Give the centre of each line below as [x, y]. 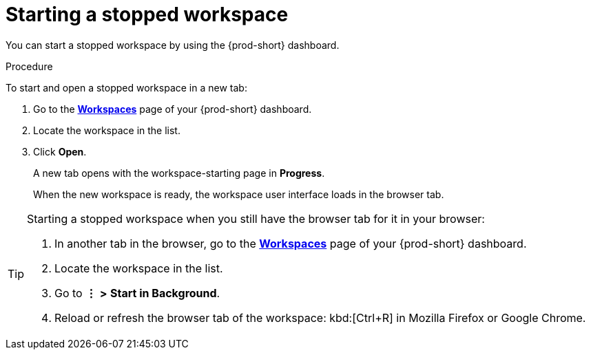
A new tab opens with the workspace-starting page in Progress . [179, 173]
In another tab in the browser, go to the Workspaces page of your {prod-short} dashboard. [291, 243]
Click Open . [60, 151]
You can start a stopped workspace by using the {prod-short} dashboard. [173, 45]
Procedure [29, 66]
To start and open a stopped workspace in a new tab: [126, 87]
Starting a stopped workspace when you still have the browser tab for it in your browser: [256, 218]
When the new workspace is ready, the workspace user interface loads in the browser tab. [239, 194]
